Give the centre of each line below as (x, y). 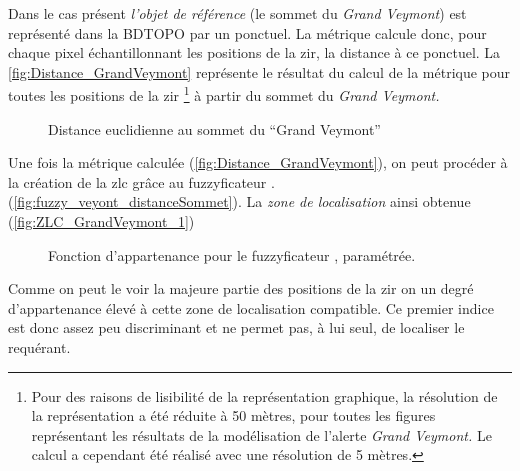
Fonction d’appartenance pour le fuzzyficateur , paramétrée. (232, 254)
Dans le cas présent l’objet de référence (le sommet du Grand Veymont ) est (237, 13)
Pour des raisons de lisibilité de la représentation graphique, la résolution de (264, 395)
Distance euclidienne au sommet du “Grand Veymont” (214, 128)
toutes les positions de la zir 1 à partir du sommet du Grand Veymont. (224, 94)
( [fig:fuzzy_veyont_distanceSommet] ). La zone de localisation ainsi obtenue (239, 201)
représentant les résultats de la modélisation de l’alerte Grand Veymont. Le (261, 434)
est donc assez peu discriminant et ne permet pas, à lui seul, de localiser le (236, 327)
